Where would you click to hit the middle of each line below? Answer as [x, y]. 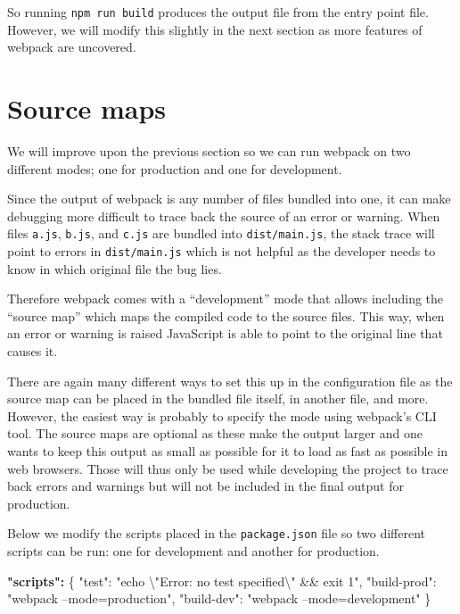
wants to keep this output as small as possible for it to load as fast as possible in [228, 451]
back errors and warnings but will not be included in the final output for [205, 486]
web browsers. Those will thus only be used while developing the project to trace [228, 468]
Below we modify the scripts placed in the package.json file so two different [217, 533]
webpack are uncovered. [72, 47]
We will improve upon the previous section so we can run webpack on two [209, 150]
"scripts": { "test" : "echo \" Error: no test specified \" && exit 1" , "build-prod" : [222, 581]
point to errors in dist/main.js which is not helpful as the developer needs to [222, 251]
